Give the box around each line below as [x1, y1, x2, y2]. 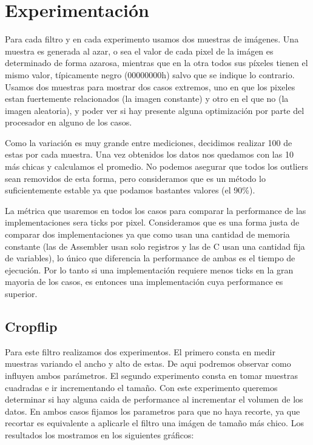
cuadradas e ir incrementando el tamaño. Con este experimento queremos [5, 381, 278, 393]
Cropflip [5, 316, 58, 335]
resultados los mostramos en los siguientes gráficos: [5, 428, 194, 441]
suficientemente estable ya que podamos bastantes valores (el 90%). [5, 184, 255, 196]
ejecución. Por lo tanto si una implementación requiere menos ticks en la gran [5, 263, 294, 276]
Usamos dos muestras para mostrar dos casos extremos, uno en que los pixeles [5, 80, 295, 93]
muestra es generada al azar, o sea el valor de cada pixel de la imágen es [5, 44, 274, 57]
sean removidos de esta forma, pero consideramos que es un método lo [5, 172, 266, 184]
